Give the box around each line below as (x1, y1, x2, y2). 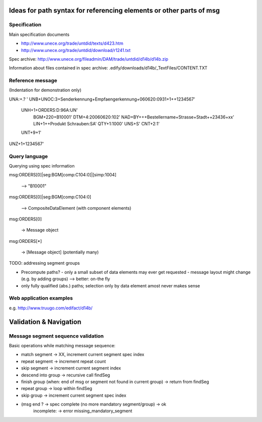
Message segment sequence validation (9, 333, 104, 339)
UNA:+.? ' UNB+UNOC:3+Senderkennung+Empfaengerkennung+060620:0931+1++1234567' (9, 96, 196, 102)
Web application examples (9, 295, 73, 302)
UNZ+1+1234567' (9, 141, 44, 147)
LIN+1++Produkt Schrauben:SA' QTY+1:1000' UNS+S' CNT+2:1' (33, 121, 160, 127)
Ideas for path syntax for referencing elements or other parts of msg (9, 6, 220, 15)
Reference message (9, 77, 58, 84)
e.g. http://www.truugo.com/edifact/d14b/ (9, 305, 93, 311)
